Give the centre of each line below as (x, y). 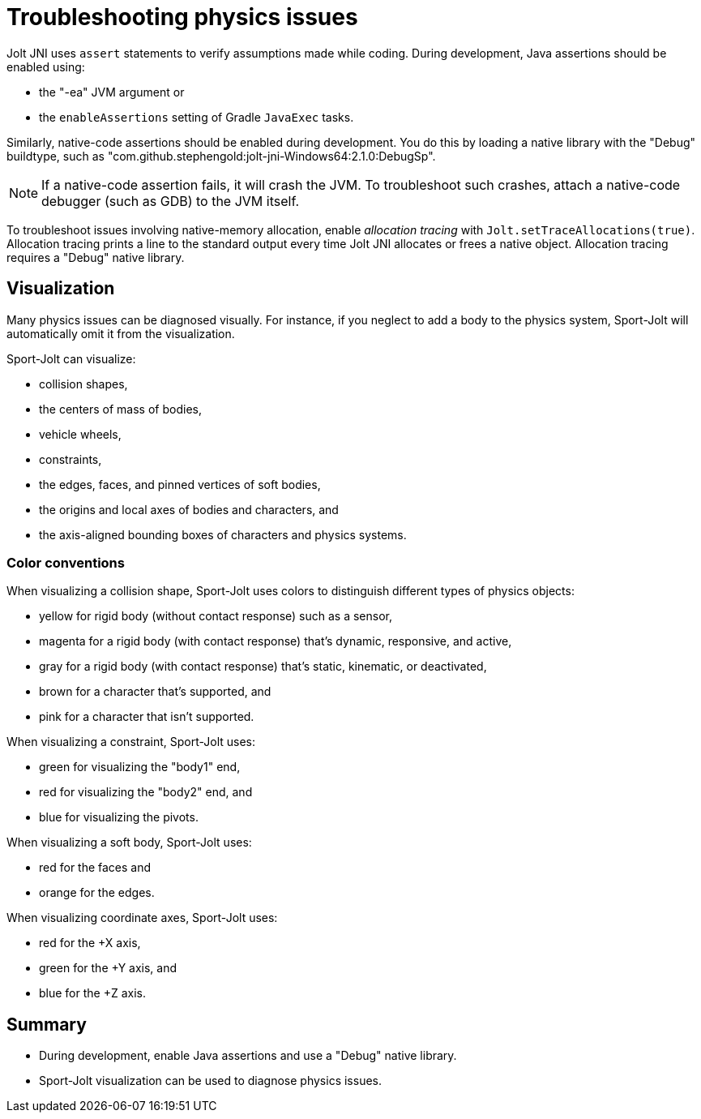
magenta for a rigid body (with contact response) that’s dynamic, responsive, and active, (276, 641)
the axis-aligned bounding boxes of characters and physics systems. (223, 534)
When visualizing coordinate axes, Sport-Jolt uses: (142, 918)
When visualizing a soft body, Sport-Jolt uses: (129, 842)
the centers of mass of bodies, (120, 409)
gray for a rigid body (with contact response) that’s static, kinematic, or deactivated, (263, 667)
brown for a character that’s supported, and (155, 692)
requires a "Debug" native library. (96, 257)
